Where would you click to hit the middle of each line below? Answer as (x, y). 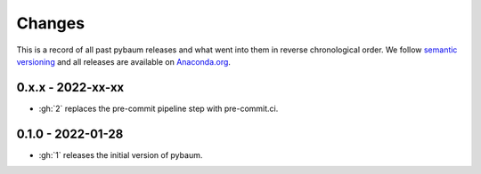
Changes (50, 23)
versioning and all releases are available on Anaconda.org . (124, 61)
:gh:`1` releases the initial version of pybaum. (121, 154)
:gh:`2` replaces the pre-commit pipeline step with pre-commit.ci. (159, 108)
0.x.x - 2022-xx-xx (70, 87)
